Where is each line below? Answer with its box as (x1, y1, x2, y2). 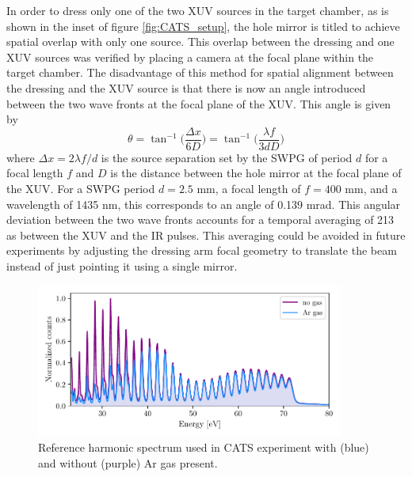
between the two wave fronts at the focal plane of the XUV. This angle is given (6, 95, 391, 112)
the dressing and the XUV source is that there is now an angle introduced (6, 79, 366, 96)
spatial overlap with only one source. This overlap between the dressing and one (6, 33, 395, 50)
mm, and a (345, 180, 398, 196)
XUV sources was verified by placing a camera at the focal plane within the (6, 48, 374, 65)
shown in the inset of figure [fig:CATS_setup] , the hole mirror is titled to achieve (6, 17, 400, 34)
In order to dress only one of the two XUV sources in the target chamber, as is (6, 2, 389, 18)
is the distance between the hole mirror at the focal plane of (110, 165, 402, 181)
